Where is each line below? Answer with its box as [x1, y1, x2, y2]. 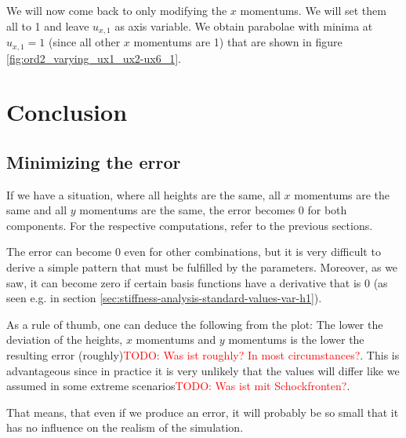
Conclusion [6, 96, 128, 128]
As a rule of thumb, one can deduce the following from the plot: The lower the [6, 316, 383, 332]
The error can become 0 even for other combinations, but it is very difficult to [6, 243, 381, 260]
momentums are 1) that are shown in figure [133, 34, 343, 50]
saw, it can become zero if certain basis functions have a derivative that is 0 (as [6, 274, 388, 290]
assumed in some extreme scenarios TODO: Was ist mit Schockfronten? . [6, 378, 350, 394]
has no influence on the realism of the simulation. [6, 419, 244, 436]
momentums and [136, 331, 216, 348]
